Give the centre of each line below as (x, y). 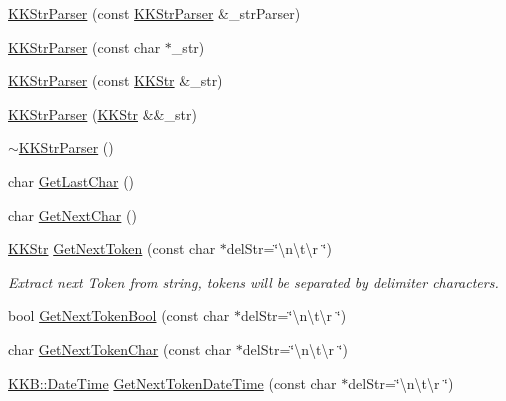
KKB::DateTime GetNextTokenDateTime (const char (172, 382)
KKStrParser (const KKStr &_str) (115, 80)
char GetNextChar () (72, 214)
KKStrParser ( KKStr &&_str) (102, 113)
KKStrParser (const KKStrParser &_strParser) (154, 13)
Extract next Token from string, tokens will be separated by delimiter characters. (253, 281)
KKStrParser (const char (84, 46)
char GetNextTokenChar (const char (120, 348)
